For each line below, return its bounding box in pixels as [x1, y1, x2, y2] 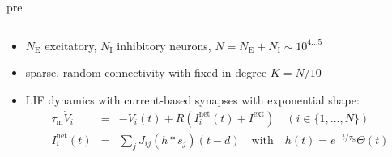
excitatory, [45, 36, 97, 53]
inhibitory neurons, [117, 36, 211, 53]
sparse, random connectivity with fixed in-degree [25, 64, 267, 81]
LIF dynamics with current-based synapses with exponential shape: [25, 91, 360, 108]
